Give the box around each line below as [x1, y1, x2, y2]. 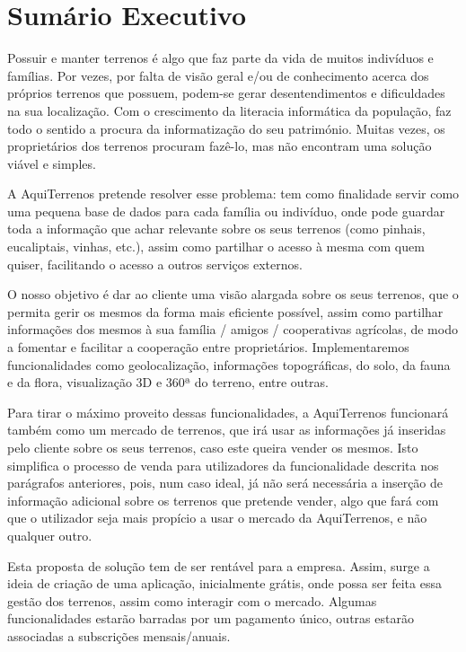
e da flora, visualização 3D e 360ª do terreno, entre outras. [7, 373, 329, 392]
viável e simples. [7, 154, 96, 172]
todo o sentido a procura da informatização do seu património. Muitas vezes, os [7, 119, 445, 137]
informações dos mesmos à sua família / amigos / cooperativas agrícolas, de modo [7, 320, 458, 339]
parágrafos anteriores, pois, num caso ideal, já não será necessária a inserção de [7, 473, 444, 492]
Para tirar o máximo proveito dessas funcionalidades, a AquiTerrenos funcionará [7, 402, 449, 421]
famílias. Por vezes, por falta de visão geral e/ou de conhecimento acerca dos [7, 66, 429, 84]
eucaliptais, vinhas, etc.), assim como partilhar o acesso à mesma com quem [7, 237, 425, 256]
